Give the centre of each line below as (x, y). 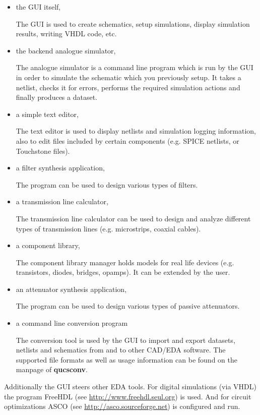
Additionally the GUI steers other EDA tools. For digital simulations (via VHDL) (130, 387)
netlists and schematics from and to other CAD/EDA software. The (121, 350)
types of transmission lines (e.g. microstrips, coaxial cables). (108, 228)
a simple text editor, (47, 114)
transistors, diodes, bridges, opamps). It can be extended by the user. (123, 272)
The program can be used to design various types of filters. (107, 184)
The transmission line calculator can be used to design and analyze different (133, 218)
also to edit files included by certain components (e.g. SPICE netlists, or (127, 140)
